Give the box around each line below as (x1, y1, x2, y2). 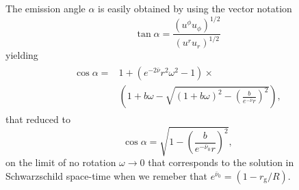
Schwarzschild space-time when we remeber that (5, 168, 207, 182)
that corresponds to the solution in (148, 155, 294, 169)
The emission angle (5, 1, 86, 15)
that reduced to (5, 112, 70, 126)
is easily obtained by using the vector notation (98, 1, 292, 15)
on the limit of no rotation (5, 155, 116, 169)
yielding (5, 48, 38, 62)
